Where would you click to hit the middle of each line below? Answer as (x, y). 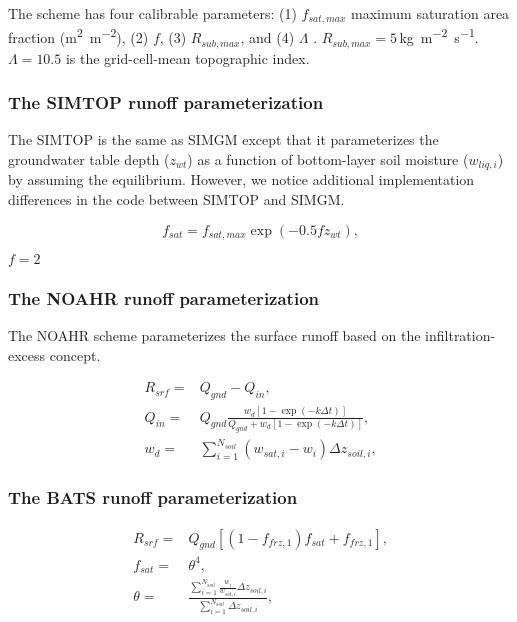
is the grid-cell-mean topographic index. (187, 57)
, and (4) (267, 37)
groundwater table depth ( (89, 158)
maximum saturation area (430, 13)
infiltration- (460, 335)
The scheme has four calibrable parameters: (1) (152, 13)
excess (27, 354)
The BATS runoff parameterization (153, 497)
